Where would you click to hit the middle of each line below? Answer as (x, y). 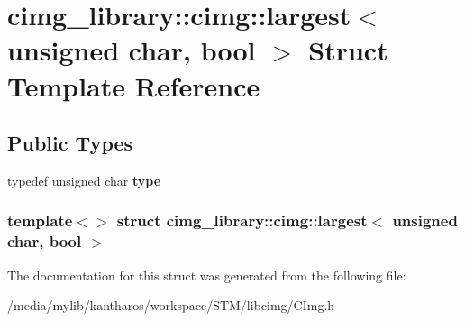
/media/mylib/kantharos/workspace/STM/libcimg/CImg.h (171, 305)
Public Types (70, 143)
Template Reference (134, 85)
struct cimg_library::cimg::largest (242, 220)
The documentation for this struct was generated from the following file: (207, 275)
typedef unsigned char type (84, 180)
